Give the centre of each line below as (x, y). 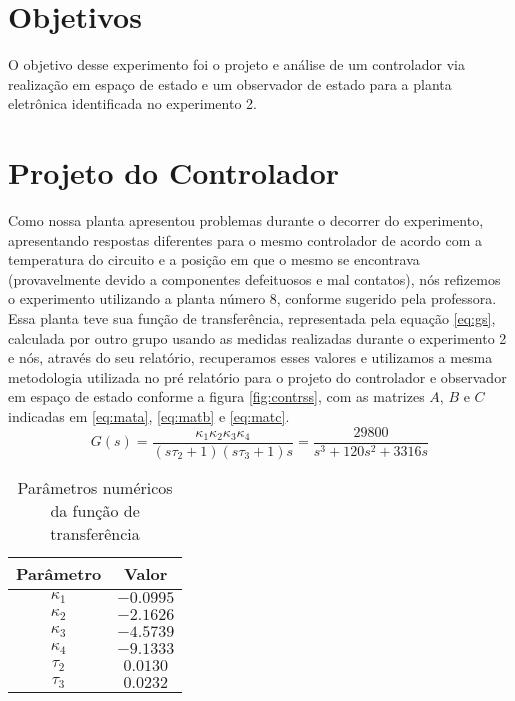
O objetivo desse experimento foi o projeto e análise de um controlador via (236, 64)
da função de (95, 510)
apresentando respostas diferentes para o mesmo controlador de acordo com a (245, 239)
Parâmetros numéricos (95, 487)
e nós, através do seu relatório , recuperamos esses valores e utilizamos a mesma (250, 357)
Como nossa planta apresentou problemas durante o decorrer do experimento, (246, 220)
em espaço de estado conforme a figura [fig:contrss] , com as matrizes (216, 396)
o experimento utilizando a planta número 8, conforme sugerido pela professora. (252, 298)
